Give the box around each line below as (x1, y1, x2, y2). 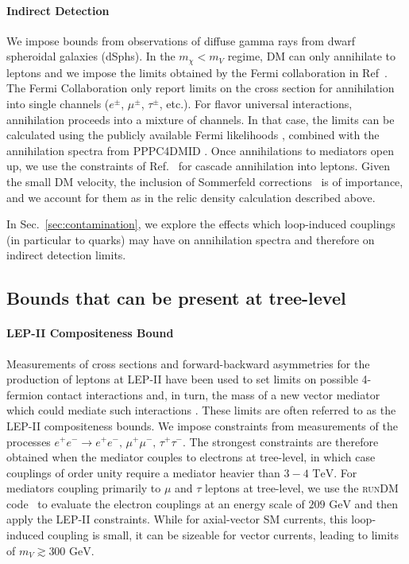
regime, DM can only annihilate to (227, 48, 396, 64)
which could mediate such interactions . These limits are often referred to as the (6, 402, 396, 418)
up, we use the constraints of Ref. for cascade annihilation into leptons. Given (6, 158, 390, 174)
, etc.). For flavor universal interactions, (159, 95, 353, 112)
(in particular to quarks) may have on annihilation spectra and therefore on (6, 231, 375, 247)
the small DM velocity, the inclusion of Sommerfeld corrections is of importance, (6, 173, 403, 189)
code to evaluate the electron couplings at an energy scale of (6, 495, 305, 511)
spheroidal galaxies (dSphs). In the (6, 48, 176, 64)
